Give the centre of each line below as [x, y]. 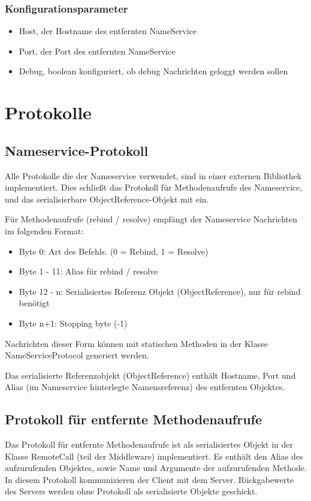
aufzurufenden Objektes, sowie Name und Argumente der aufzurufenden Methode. [156, 468]
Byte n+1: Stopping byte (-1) [73, 323]
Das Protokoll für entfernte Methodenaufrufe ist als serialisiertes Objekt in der [149, 444]
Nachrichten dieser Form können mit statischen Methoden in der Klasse [136, 343]
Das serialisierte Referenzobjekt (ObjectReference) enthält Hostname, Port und [150, 375]
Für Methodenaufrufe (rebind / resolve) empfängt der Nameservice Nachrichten [151, 219]
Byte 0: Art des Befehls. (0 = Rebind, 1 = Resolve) [114, 251]
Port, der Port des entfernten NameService [97, 51]
